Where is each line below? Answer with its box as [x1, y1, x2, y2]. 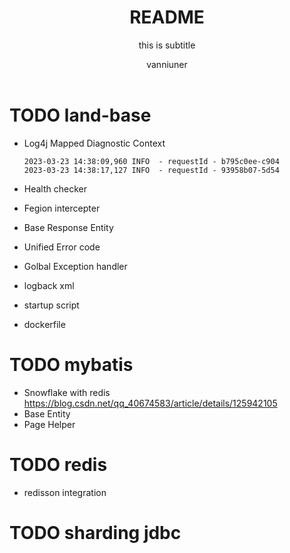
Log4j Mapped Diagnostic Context [23, 137, 166, 149]
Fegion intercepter [23, 202, 101, 214]
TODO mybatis [9, 353, 134, 376]
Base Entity [23, 407, 71, 420]
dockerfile [23, 318, 66, 330]
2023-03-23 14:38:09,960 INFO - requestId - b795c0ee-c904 [23, 156, 280, 166]
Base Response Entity [23, 221, 114, 233]
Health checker [23, 182, 87, 195]
